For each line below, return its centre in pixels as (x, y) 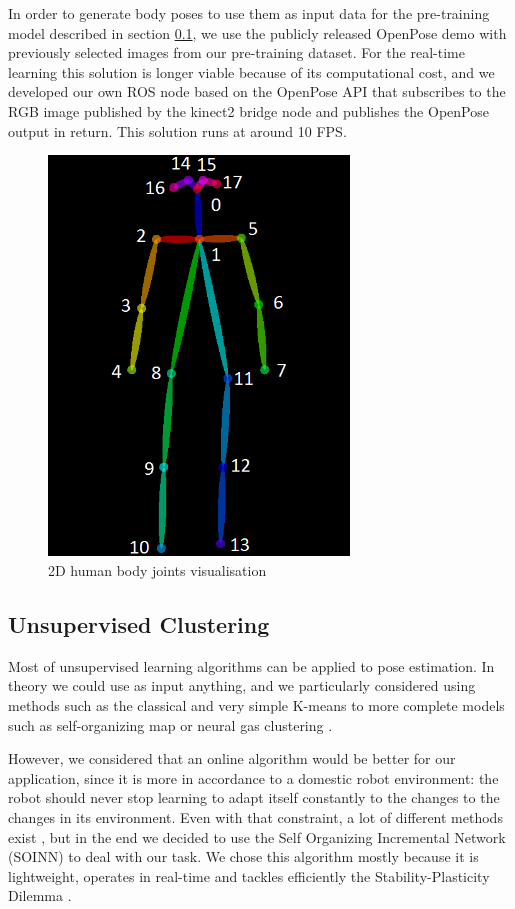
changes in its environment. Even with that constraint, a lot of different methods (255, 816)
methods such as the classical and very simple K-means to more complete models (256, 704)
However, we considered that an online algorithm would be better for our (232, 758)
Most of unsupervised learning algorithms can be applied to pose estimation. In (251, 665)
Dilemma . (40, 895)
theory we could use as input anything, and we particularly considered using (242, 685)
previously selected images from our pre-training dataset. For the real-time (236, 52)
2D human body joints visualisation (157, 570)
